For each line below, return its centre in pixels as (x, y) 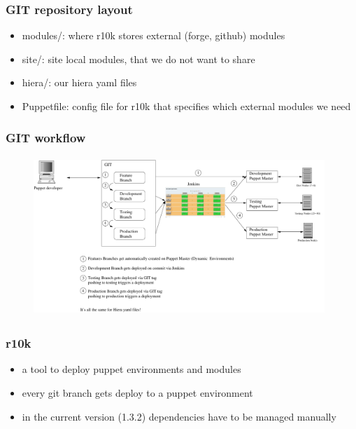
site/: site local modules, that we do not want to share (138, 59)
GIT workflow (46, 137)
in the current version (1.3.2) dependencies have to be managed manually (179, 416)
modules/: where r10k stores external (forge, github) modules (154, 35)
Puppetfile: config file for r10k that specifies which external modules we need (186, 106)
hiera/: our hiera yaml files (79, 82)
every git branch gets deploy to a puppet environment (137, 392)
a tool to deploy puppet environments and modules (131, 369)
